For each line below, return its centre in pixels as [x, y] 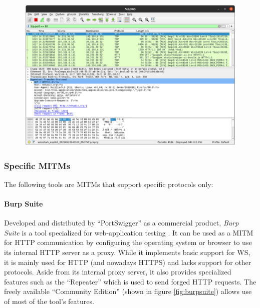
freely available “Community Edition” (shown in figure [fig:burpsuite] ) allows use [128, 291]
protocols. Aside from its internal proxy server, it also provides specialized [118, 272]
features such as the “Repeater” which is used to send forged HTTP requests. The [130, 281]
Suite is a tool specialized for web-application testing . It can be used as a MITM [129, 232]
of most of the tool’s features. [49, 301]
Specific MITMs [37, 165]
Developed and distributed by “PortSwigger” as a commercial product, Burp [121, 223]
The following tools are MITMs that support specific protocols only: [109, 184]
